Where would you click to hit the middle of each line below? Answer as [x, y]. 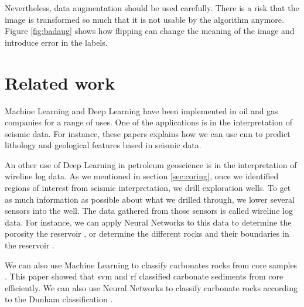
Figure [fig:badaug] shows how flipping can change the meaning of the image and [150, 31]
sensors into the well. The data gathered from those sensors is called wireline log [149, 211]
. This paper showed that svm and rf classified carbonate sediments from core [144, 276]
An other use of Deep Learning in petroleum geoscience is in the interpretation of [151, 164]
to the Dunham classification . [59, 299]
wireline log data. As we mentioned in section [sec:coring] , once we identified [142, 176]
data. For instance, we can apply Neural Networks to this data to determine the [148, 222]
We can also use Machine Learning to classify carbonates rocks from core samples [151, 265]
